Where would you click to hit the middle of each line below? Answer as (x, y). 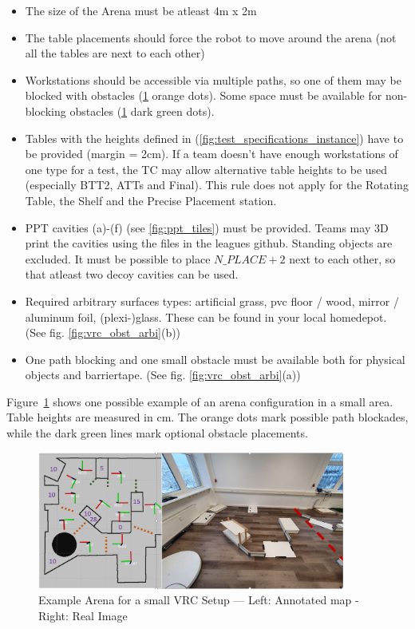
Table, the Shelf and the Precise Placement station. (151, 200)
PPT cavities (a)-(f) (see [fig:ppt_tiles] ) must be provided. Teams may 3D (207, 227)
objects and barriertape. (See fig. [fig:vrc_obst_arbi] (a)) (163, 375)
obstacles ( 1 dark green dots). (142, 111)
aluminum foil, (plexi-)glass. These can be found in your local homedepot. (206, 316)
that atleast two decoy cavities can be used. (132, 274)
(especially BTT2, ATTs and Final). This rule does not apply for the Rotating (217, 185)
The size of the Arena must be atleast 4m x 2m (141, 10)
